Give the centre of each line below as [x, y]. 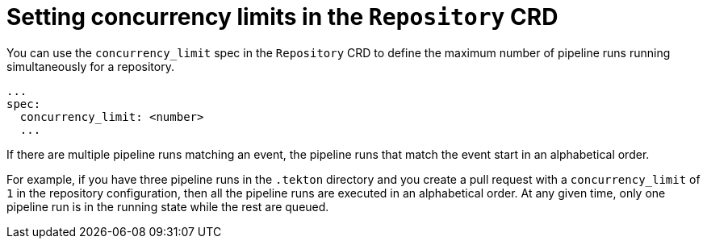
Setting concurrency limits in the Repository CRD [282, 17]
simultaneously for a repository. [90, 66]
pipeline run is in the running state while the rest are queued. [168, 206]
